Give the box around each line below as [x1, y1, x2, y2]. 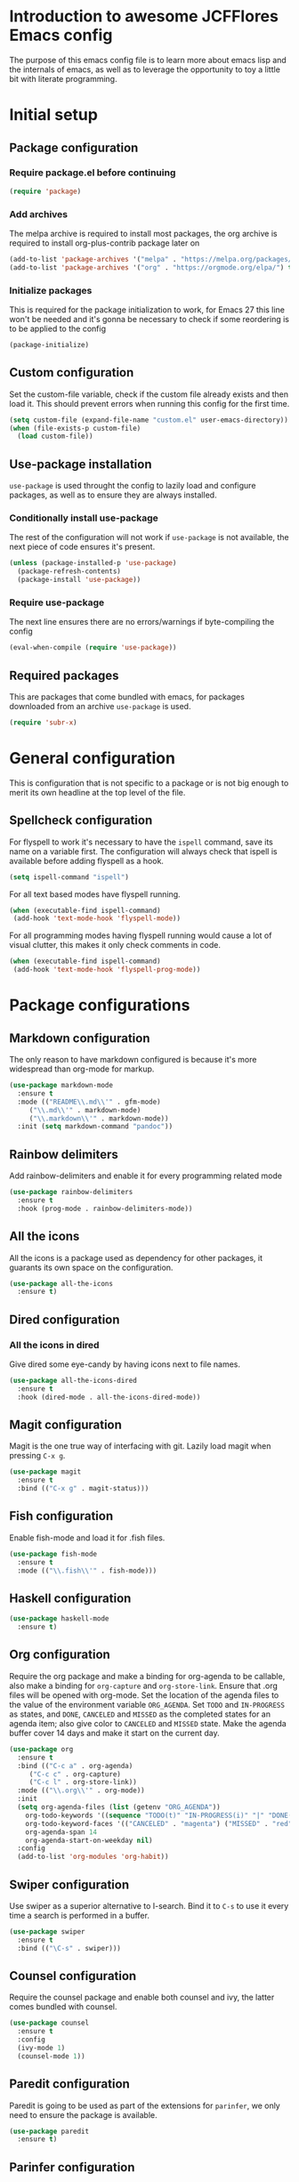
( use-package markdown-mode [9, 1081, 114, 1090]
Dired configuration [9, 1312, 120, 1327]
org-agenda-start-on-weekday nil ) [25, 1836, 153, 1845]
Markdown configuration [9, 1030, 150, 1046]
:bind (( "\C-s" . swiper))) [17, 1944, 122, 1952]
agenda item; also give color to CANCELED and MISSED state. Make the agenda [9, 1717, 287, 1728]
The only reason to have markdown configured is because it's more [9, 1055, 257, 1065]
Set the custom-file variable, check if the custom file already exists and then [9, 389, 289, 400]
